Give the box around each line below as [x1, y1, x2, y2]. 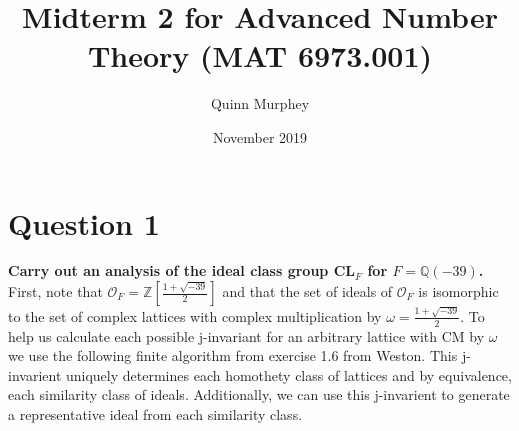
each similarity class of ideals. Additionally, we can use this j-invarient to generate [8, 384, 510, 405]
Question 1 [8, 202, 160, 243]
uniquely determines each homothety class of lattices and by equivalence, [65, 364, 512, 385]
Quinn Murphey [210, 93, 310, 114]
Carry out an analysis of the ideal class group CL [8, 260, 355, 281]
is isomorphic [418, 281, 499, 302]
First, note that [8, 281, 103, 302]
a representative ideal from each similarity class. [8, 403, 303, 424]
